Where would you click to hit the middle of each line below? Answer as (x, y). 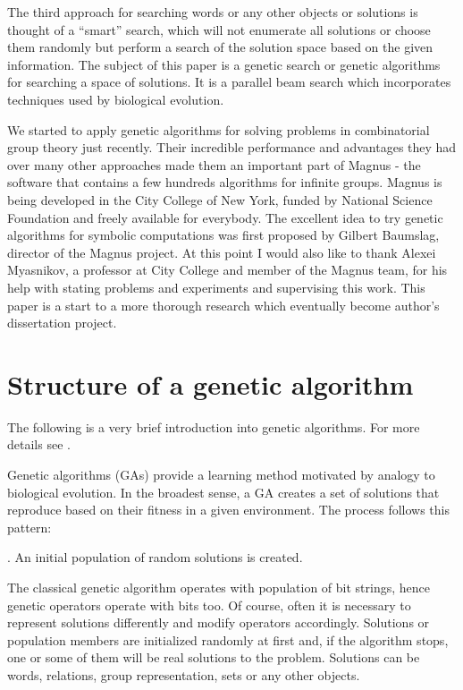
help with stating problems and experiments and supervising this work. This (216, 287)
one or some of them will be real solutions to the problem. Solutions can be (214, 657)
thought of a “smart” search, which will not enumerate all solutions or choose (219, 29)
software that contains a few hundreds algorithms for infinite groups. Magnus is (225, 182)
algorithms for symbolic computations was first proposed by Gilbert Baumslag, (223, 235)
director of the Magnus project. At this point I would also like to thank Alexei (222, 252)
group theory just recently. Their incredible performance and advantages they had (232, 147)
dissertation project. (62, 323)
